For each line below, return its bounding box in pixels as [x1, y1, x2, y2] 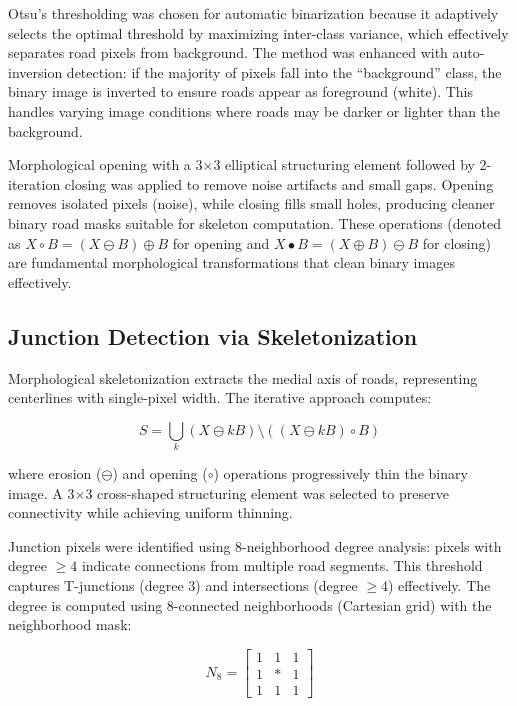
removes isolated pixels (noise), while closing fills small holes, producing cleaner [8, 193, 495, 214]
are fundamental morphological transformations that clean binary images [8, 252, 455, 273]
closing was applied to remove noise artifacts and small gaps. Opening [64, 173, 494, 194]
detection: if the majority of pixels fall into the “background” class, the [66, 61, 502, 82]
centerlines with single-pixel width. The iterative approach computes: [8, 387, 432, 408]
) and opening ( [112, 463, 208, 484]
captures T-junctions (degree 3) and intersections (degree [8, 575, 358, 595]
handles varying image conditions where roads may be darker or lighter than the [8, 100, 501, 121]
